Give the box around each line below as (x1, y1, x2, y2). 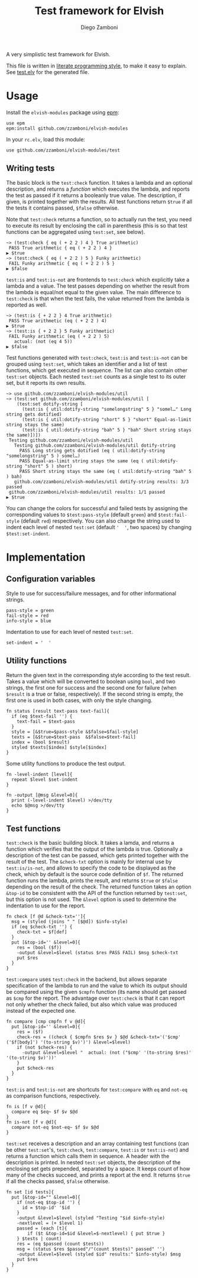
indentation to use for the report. (6, 902, 86, 909)
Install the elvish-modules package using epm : (6, 108, 119, 116)
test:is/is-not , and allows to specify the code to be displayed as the (6, 864, 176, 871)
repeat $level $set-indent (11, 777, 78, 783)
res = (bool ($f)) (17, 945, 62, 951)
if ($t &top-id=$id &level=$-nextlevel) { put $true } (27, 1231, 165, 1237)
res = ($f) (17, 1029, 44, 1035)
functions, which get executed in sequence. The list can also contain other (6, 366, 188, 374)
